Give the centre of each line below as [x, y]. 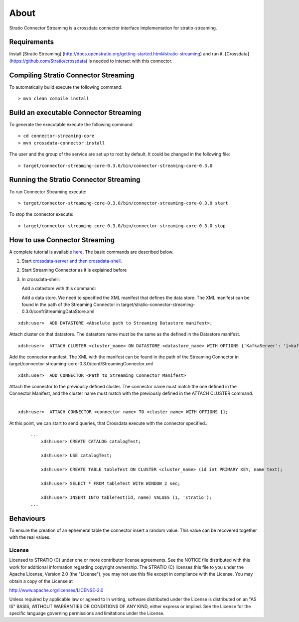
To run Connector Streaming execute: [48, 191]
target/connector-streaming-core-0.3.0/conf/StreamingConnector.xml [81, 364]
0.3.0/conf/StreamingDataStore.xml [58, 311]
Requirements [32, 42]
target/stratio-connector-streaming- [158, 305]
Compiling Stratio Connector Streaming [72, 75]
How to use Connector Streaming [62, 240]
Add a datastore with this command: [59, 289]
